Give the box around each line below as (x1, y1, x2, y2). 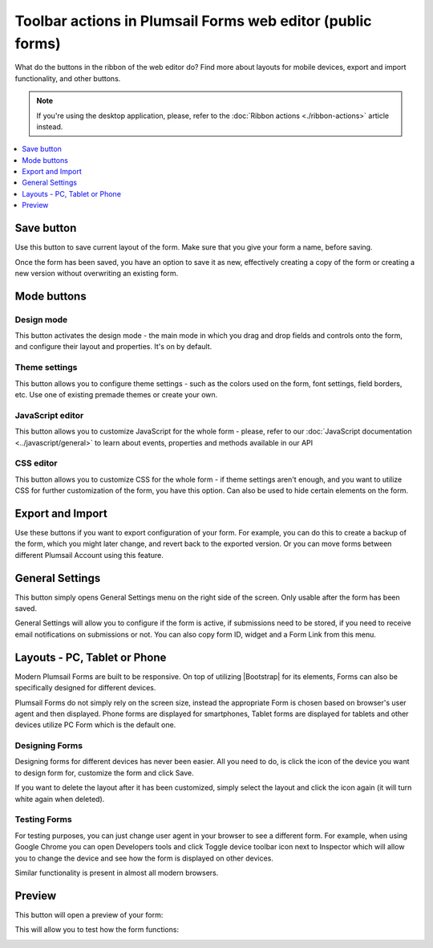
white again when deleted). (14, 794, 105, 804)
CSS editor (14, 458, 58, 469)
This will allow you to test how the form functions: (14, 925, 180, 934)
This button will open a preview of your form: (14, 909, 164, 919)
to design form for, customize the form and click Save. (14, 767, 194, 778)
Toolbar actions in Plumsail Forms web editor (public (14, 12, 372, 30)
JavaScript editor (14, 409, 84, 421)
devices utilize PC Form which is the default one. (14, 720, 176, 730)
